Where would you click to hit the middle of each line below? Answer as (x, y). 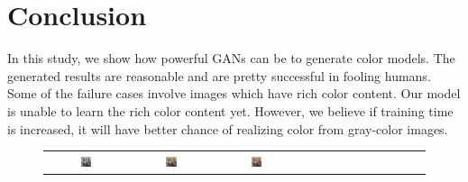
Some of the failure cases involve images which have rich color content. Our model (234, 93)
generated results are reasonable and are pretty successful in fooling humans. (219, 75)
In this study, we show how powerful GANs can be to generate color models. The (231, 58)
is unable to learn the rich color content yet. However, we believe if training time (230, 110)
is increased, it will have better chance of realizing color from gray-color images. (228, 128)
